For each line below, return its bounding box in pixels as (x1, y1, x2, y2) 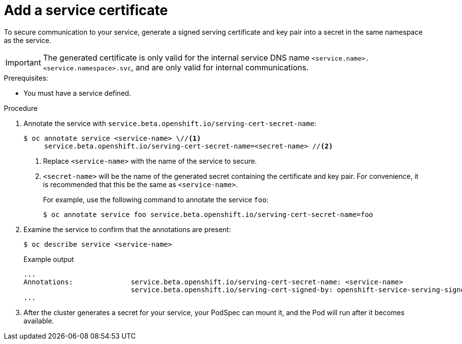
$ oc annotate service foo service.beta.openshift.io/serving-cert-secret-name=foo (43, 210, 373, 218)
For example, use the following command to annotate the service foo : (43, 195, 269, 204)
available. (23, 316, 54, 325)
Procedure (4, 104, 38, 112)
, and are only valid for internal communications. (131, 62, 309, 72)
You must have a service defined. (23, 88, 131, 97)
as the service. (4, 36, 51, 44)
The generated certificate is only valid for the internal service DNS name (43, 52, 310, 63)
